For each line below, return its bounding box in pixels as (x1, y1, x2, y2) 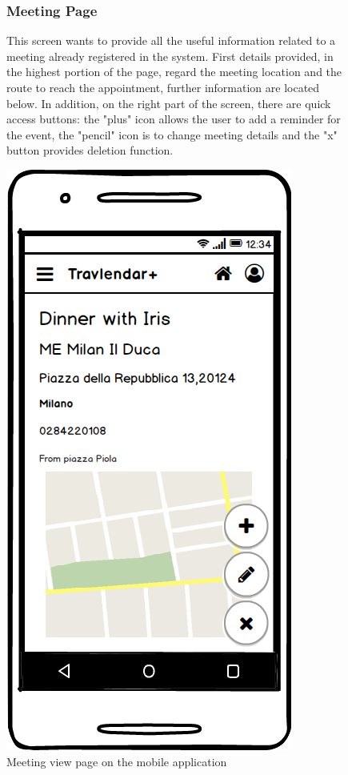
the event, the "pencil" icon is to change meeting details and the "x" (6, 126, 338, 143)
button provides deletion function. (6, 142, 174, 159)
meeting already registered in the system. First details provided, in (6, 47, 334, 64)
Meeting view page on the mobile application (6, 753, 227, 769)
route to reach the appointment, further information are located (6, 79, 320, 95)
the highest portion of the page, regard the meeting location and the (6, 63, 342, 80)
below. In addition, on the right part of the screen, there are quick (6, 94, 331, 111)
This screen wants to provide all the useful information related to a (6, 32, 336, 49)
